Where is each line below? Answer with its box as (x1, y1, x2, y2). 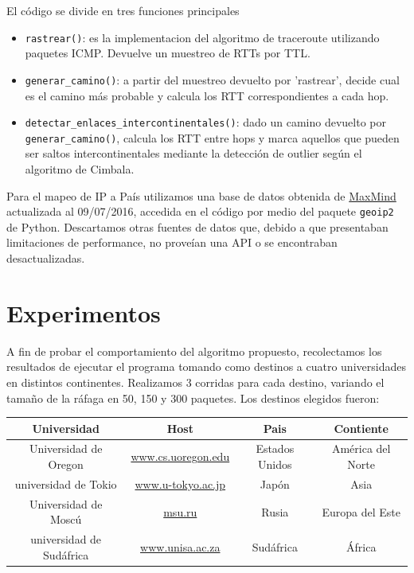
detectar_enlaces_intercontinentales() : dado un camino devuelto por (25, 114, 386, 131)
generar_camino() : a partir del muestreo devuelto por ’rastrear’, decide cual (25, 71, 400, 88)
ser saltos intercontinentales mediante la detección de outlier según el (25, 145, 362, 162)
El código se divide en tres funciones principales (6, 2, 240, 18)
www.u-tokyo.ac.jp (135, 475, 226, 492)
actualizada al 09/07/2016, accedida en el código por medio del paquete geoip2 (6, 203, 394, 220)
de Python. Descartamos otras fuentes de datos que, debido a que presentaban (6, 218, 389, 235)
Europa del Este (322, 503, 400, 520)
